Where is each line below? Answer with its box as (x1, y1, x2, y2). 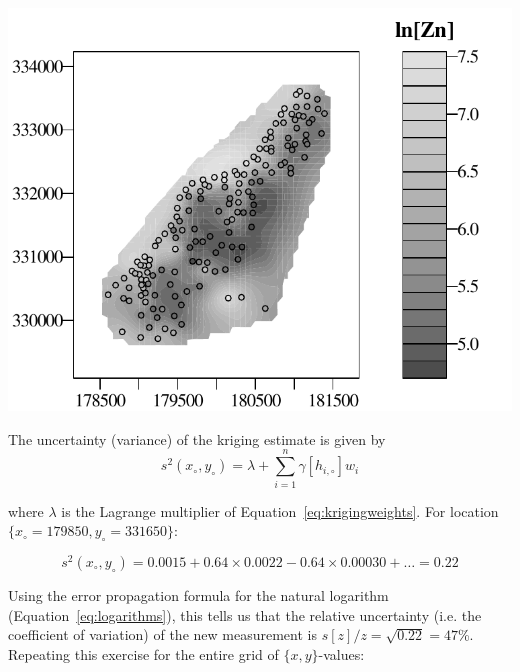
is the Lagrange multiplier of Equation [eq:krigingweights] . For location (61, 500, 499, 521)
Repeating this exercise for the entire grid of (8, 643, 279, 664)
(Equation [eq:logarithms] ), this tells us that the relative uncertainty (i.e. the (8, 604, 482, 625)
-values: (318, 643, 365, 664)
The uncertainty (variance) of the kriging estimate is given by (8, 428, 386, 449)
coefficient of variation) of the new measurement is (8, 624, 317, 645)
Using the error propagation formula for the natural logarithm (8, 584, 389, 605)
